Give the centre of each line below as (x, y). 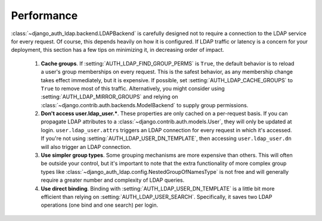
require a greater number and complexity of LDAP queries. (113, 180)
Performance (44, 15)
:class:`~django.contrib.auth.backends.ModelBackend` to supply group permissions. (145, 105)
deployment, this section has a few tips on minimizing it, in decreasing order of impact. (118, 50)
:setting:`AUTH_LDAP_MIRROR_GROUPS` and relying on (109, 97)
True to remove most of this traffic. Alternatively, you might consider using (133, 88)
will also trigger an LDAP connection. (86, 147)
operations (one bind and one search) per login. (100, 205)
